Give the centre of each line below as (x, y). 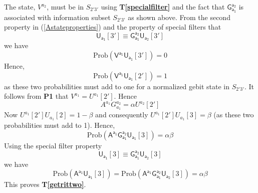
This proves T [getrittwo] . (45, 184)
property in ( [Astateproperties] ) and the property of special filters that (113, 27)
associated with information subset (57, 17)
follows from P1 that (36, 96)
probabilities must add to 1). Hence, (60, 125)
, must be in (65, 7)
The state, (20, 7)
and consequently (122, 115)
